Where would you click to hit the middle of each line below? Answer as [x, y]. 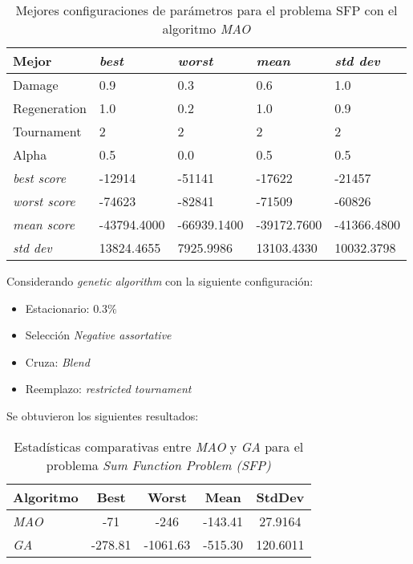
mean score [44, 224]
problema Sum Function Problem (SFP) [158, 465]
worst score [44, 201]
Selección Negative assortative [98, 335]
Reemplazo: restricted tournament [108, 389]
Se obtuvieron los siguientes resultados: [103, 415]
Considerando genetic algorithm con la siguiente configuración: [160, 281]
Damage [36, 85]
